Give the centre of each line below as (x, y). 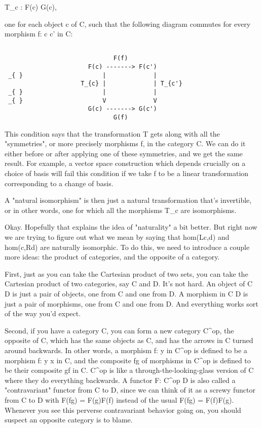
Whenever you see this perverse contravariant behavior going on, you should (123, 410)
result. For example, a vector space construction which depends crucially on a (125, 163)
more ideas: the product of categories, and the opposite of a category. (112, 257)
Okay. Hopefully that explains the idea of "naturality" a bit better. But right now (131, 227)
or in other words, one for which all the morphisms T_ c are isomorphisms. (121, 210)
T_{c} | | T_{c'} (132, 84)
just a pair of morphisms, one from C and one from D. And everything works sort (132, 303)
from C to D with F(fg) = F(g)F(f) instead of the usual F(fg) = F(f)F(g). (119, 399)
